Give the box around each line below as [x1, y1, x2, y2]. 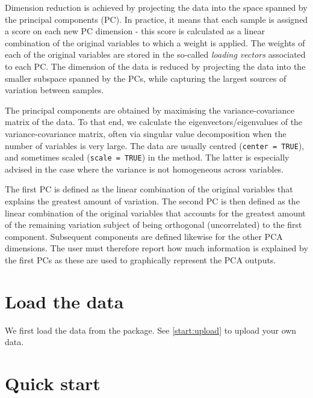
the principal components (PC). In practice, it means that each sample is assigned [5, 13, 308, 25]
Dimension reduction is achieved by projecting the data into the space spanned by [5, 1, 308, 13]
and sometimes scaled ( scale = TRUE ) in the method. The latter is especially [5, 151, 290, 164]
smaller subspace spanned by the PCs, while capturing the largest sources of [5, 72, 287, 84]
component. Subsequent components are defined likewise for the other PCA [5, 230, 283, 242]
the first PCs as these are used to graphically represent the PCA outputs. [5, 254, 276, 266]
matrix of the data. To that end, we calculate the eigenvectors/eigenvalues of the [5, 115, 303, 128]
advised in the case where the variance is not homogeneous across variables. [5, 162, 284, 175]
